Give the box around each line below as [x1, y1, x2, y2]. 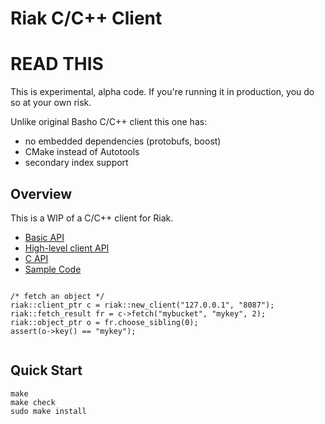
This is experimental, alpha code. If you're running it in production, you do [10, 86, 315, 98]
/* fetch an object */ [10, 291, 105, 301]
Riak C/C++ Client [10, 7, 163, 30]
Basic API [24, 231, 65, 243]
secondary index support [24, 157, 129, 169]
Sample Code [24, 263, 82, 275]
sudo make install [10, 406, 87, 416]
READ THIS [10, 53, 104, 76]
